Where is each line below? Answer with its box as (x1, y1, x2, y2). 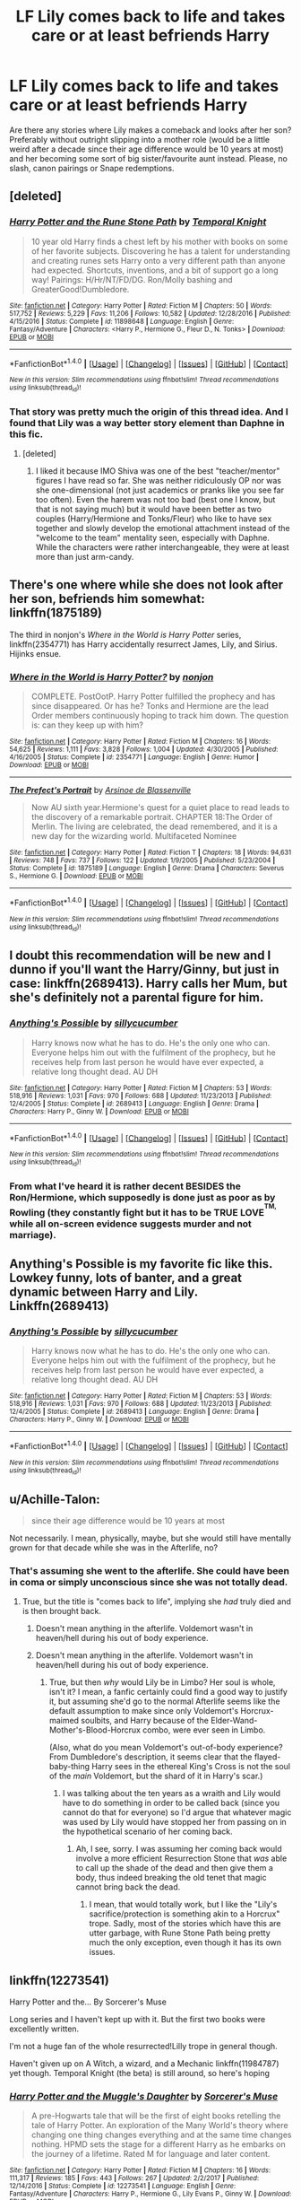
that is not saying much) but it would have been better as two (35, 503, 262, 514)
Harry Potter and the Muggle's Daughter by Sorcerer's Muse (9, 2091, 279, 2103)
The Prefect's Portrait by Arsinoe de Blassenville (9, 785, 192, 796)
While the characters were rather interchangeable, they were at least (35, 541, 289, 553)
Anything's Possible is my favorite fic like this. (9, 1256, 273, 1271)
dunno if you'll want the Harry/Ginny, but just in (9, 962, 279, 977)
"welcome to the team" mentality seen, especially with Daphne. (35, 532, 271, 543)
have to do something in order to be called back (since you (62, 1797, 280, 1809)
